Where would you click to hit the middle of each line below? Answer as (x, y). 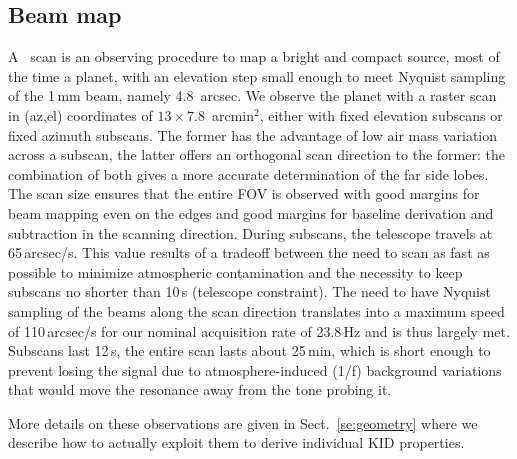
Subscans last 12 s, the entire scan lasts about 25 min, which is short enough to (249, 350)
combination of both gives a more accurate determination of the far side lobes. (248, 173)
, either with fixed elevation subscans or (381, 114)
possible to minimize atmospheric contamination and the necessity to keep (235, 271)
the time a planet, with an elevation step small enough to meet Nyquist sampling (257, 75)
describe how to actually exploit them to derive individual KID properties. (236, 442)
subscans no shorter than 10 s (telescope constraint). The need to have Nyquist (249, 291)
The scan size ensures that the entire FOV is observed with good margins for (244, 193)
